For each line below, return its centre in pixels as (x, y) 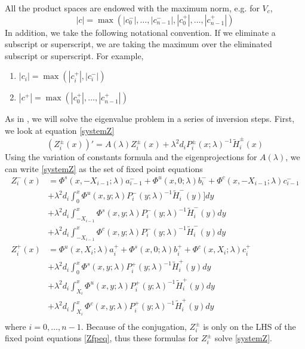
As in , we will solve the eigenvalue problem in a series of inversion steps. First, (150, 119)
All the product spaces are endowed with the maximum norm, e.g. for (132, 8)
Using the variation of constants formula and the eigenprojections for (131, 157)
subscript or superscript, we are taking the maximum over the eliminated (138, 44)
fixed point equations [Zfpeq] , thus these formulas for (102, 338)
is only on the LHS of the (249, 326)
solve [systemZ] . (243, 338)
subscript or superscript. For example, (74, 55)
